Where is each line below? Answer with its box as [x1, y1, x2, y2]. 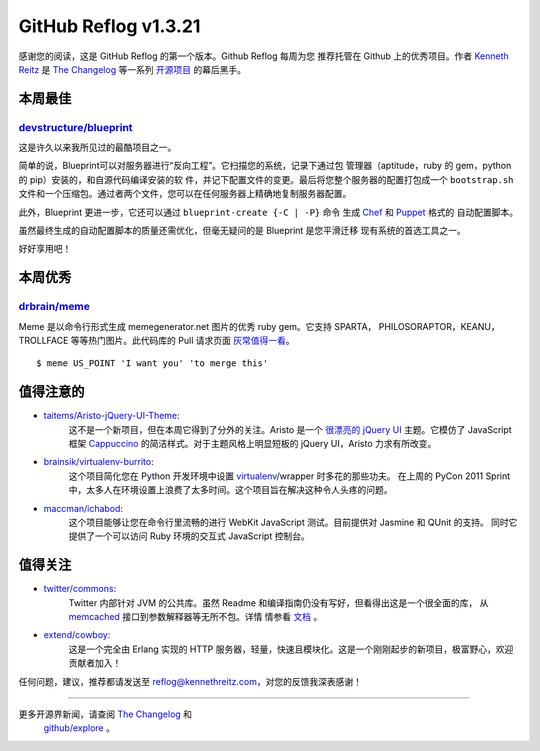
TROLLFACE [18, 334, 69, 346]
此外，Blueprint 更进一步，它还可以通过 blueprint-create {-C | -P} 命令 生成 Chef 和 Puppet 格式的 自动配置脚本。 [18, 206, 519, 218]
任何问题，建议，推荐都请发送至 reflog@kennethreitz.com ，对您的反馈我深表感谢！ [18, 675, 362, 687]
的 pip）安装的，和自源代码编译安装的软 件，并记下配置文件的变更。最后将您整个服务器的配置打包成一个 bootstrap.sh [18, 173, 514, 185]
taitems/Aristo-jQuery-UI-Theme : [43, 410, 180, 422]
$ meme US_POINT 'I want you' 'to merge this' [36, 358, 269, 369]
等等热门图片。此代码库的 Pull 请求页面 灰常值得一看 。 [70, 334, 295, 346]
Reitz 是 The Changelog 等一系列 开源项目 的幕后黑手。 [18, 63, 247, 75]
